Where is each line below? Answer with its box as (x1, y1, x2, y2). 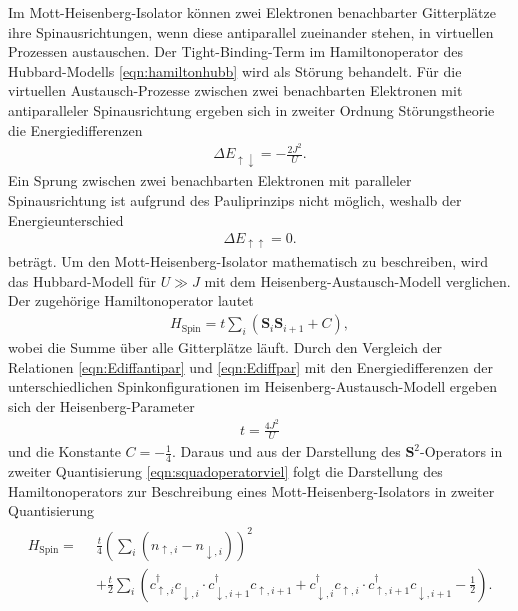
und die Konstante (8, 441, 121, 462)
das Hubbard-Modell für (8, 270, 156, 291)
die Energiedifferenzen (8, 119, 143, 140)
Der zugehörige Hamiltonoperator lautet (8, 290, 254, 311)
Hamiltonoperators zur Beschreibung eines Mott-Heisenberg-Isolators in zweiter (8, 480, 495, 501)
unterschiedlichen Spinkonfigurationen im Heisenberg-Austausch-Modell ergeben (8, 376, 497, 397)
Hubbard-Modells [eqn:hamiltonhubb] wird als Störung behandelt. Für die (8, 60, 462, 81)
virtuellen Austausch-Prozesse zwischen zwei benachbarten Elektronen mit (8, 80, 463, 101)
